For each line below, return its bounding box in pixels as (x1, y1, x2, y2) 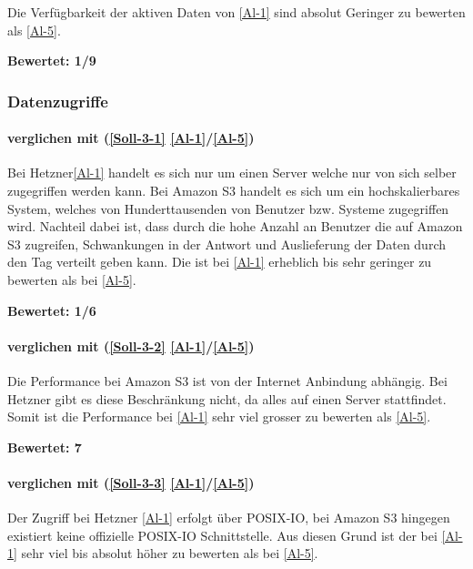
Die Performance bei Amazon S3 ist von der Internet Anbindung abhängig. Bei (7, 371, 448, 390)
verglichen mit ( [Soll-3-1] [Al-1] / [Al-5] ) (7, 128, 255, 147)
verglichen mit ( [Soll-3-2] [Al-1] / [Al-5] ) (7, 336, 255, 355)
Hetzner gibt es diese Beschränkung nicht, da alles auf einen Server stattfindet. (7, 389, 447, 408)
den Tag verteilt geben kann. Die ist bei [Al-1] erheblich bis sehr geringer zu (7, 252, 432, 271)
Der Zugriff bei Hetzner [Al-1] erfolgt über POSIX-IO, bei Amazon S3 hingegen (7, 508, 450, 527)
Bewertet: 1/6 (7, 300, 96, 320)
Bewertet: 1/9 (7, 51, 96, 70)
